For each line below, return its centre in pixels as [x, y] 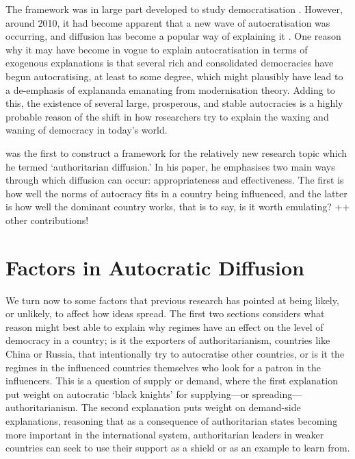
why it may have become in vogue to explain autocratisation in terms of [157, 49]
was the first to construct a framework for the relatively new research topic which [176, 152]
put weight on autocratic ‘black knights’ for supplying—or [128, 394]
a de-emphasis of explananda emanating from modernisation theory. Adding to [170, 89]
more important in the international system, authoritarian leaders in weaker [165, 434]
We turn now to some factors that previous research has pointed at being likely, [172, 300]
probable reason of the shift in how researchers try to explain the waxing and [167, 116]
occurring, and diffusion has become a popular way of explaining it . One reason [173, 36]
